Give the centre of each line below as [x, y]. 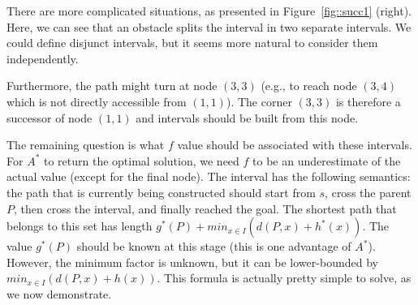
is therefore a [368, 101]
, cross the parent [368, 192]
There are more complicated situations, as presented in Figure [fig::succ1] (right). [209, 11]
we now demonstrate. [59, 293]
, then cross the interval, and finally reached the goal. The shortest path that [205, 208]
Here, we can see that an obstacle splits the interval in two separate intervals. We [209, 26]
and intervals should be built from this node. [247, 117]
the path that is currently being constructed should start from [161, 192]
